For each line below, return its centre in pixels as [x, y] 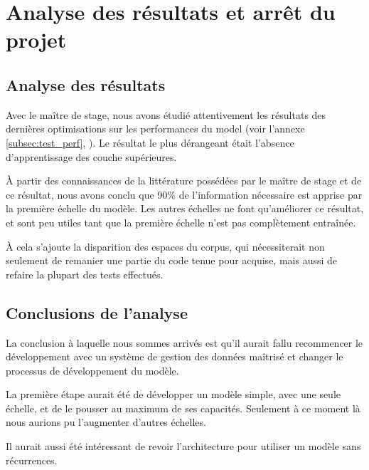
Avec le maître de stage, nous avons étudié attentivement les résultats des [166, 114]
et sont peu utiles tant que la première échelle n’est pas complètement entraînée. [181, 222]
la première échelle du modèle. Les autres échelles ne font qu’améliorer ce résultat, [185, 208]
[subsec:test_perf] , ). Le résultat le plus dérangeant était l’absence [150, 142]
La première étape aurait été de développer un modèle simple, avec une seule [173, 394]
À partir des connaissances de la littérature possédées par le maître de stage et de [184, 181]
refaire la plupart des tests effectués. [85, 274]
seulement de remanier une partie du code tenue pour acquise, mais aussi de [172, 260]
